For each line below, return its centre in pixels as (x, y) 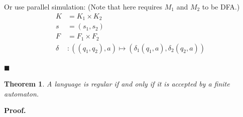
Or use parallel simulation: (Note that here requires (83, 6)
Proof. (15, 110)
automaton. (22, 93)
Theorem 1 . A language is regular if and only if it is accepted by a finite (117, 84)
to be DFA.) (221, 6)
